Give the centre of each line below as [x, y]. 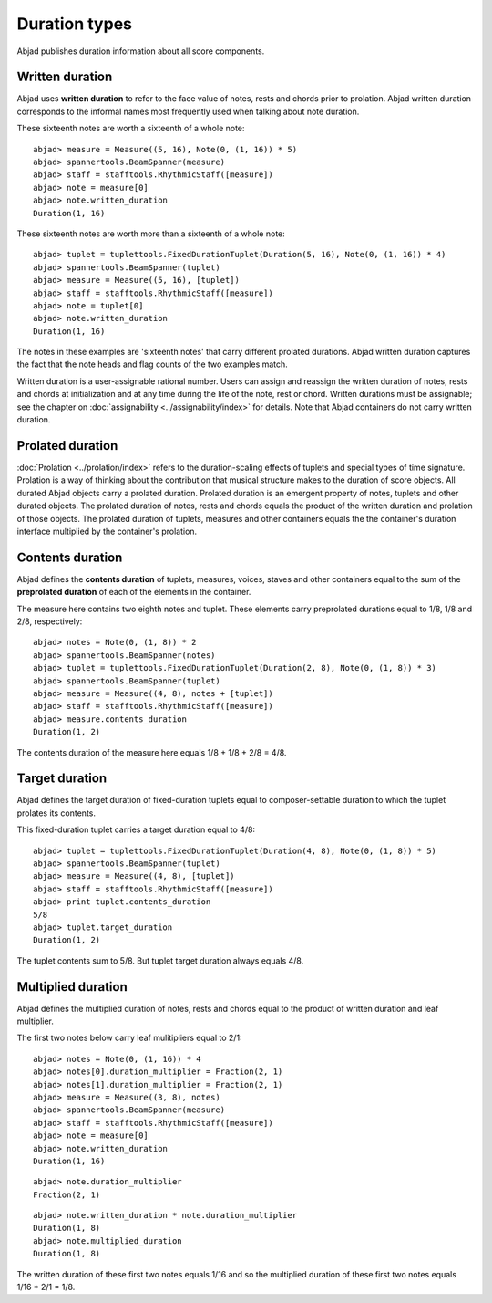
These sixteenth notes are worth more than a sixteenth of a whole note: [151, 234]
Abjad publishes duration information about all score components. [141, 51]
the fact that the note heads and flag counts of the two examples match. [153, 364]
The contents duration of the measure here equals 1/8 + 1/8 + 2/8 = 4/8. [152, 752]
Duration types [74, 24]
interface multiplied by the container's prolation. [107, 531]
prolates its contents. [56, 813]
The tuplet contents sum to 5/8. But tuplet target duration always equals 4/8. [160, 960]
